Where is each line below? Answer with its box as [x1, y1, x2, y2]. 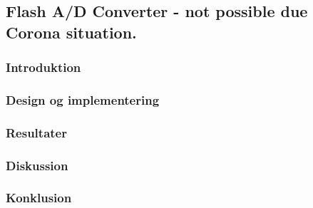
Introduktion [6, 58, 81, 76]
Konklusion [6, 189, 72, 207]
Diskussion [6, 156, 68, 174]
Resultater [6, 123, 67, 141]
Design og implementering [6, 90, 160, 108]
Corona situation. [6, 21, 137, 43]
